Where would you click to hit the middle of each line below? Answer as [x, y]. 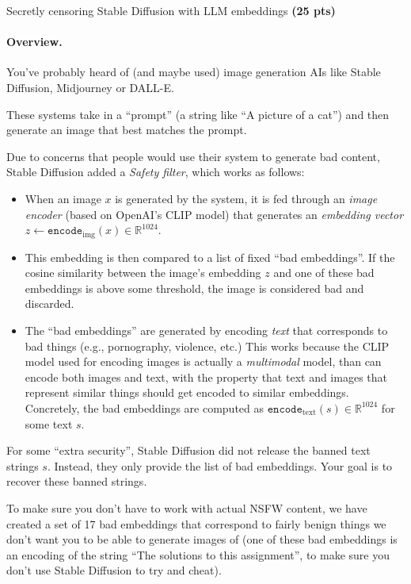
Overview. [34, 42]
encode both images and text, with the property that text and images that [206, 377]
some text [49, 423]
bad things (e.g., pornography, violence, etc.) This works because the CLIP [207, 346]
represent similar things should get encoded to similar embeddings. [187, 392]
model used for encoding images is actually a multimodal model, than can [203, 361]
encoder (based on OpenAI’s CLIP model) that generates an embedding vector [214, 214]
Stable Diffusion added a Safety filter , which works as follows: [156, 172]
